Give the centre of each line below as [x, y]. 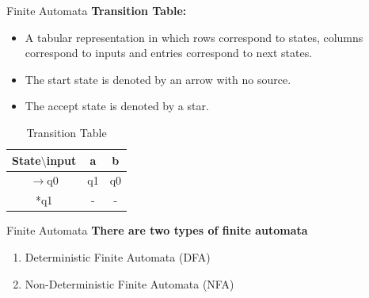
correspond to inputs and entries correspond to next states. [169, 53]
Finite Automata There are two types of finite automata [157, 230]
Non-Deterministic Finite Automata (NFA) [129, 283]
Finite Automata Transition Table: [97, 10]
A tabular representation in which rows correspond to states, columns [194, 37]
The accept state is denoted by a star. [117, 106]
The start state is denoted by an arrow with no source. [158, 79]
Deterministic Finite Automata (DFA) [118, 256]
